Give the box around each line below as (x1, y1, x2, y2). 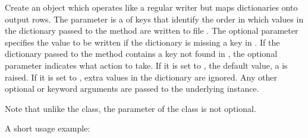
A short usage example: (5, 122, 90, 134)
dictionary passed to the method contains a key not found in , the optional (5, 47, 278, 60)
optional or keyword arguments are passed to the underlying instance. (5, 82, 259, 95)
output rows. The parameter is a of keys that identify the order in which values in (5, 12, 304, 25)
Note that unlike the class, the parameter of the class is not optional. (5, 102, 256, 114)
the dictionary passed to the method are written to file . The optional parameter (5, 24, 298, 37)
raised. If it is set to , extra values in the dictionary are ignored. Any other (5, 70, 277, 83)
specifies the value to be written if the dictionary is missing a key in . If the (5, 36, 280, 48)
